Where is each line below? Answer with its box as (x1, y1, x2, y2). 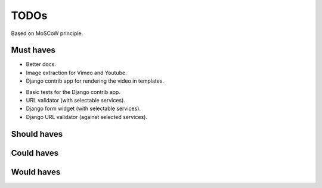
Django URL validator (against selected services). (26, 113, 147, 120)
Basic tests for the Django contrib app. (26, 88, 120, 95)
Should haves (11, 129, 63, 139)
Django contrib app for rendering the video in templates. (26, 77, 164, 84)
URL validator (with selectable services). (26, 97, 125, 104)
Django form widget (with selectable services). (26, 105, 141, 112)
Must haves (11, 45, 56, 55)
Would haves (11, 167, 61, 177)
